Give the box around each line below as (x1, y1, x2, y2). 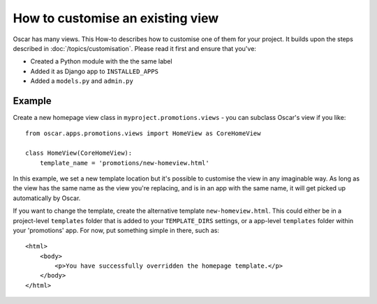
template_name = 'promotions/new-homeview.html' (39, 159, 209, 167)
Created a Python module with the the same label (30, 57, 172, 66)
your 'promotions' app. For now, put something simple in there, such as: (13, 226, 220, 234)
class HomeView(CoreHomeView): (25, 149, 133, 157)
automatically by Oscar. (13, 194, 81, 202)
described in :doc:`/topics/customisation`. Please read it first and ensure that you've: (13, 44, 256, 52)
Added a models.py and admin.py (30, 77, 134, 85)
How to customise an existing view (13, 10, 219, 26)
